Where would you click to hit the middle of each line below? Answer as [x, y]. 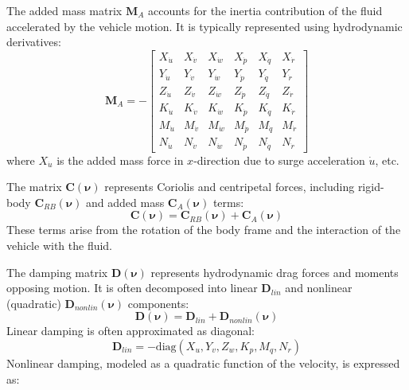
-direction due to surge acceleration [279, 160]
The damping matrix [57, 272]
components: [158, 303]
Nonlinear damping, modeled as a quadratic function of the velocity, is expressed [203, 363]
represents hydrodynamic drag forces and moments [275, 272]
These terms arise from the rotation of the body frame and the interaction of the [204, 230]
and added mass [125, 202]
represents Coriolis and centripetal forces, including [230, 187]
